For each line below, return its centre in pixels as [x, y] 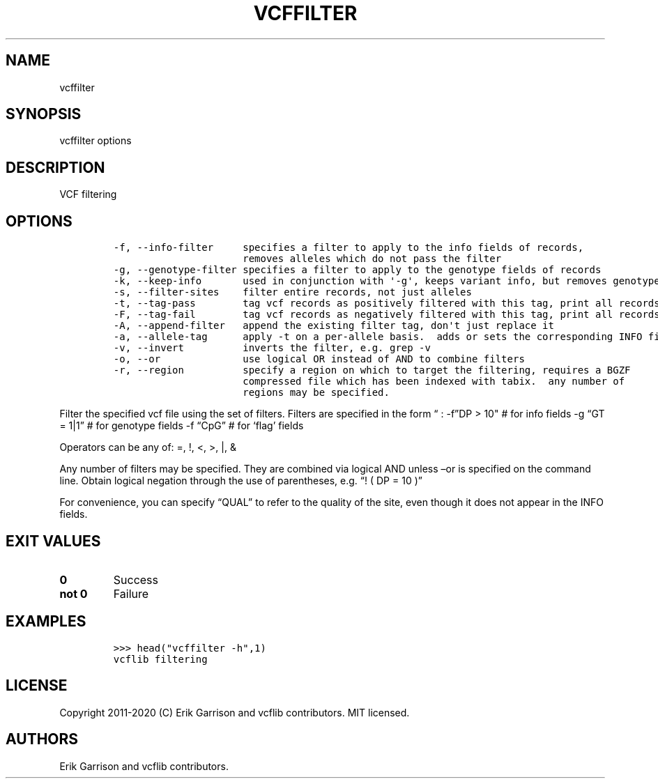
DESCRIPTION [55, 167]
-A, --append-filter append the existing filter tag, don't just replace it [334, 326]
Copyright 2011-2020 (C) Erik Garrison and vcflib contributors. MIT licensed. [235, 712]
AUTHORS [42, 739]
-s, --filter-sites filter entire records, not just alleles [292, 292]
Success [136, 579]
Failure [131, 593]
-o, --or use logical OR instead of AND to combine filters [319, 359]
